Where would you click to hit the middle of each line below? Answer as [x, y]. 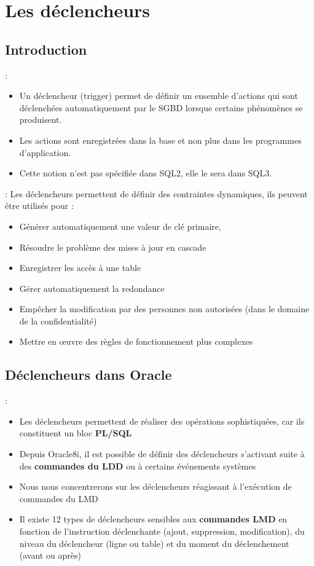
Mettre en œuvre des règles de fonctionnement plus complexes [136, 341]
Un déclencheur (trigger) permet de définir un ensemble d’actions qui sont [159, 96]
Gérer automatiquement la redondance [92, 288]
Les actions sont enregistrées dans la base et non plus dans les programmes [160, 140]
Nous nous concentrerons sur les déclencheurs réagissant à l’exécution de [155, 486]
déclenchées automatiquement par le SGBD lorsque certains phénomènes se [161, 107]
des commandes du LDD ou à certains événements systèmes [138, 466]
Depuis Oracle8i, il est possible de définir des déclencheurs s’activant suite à [162, 454]
